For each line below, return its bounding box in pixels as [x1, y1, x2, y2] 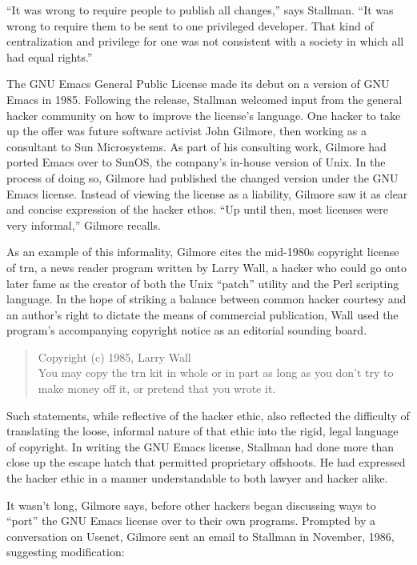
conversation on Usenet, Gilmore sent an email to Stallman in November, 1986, [6, 527, 395, 544]
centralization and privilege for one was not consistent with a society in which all [6, 33, 404, 50]
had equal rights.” [6, 48, 93, 65]
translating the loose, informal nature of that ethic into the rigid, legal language [6, 423, 399, 439]
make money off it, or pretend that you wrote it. [38, 380, 276, 397]
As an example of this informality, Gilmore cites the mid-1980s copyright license [6, 243, 399, 260]
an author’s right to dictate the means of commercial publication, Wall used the [6, 306, 399, 323]
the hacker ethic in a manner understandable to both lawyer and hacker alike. [6, 470, 388, 487]
